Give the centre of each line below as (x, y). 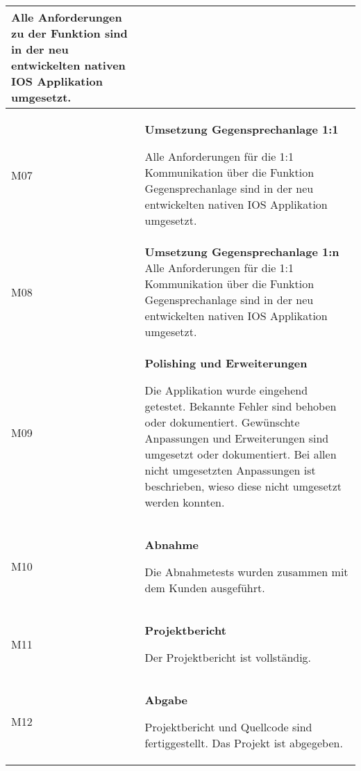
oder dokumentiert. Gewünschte (222, 422)
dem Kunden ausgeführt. (205, 588)
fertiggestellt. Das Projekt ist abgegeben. (244, 743)
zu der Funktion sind (69, 33)
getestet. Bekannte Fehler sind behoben (241, 406)
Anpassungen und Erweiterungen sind (237, 438)
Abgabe (166, 700)
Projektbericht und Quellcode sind (228, 727)
